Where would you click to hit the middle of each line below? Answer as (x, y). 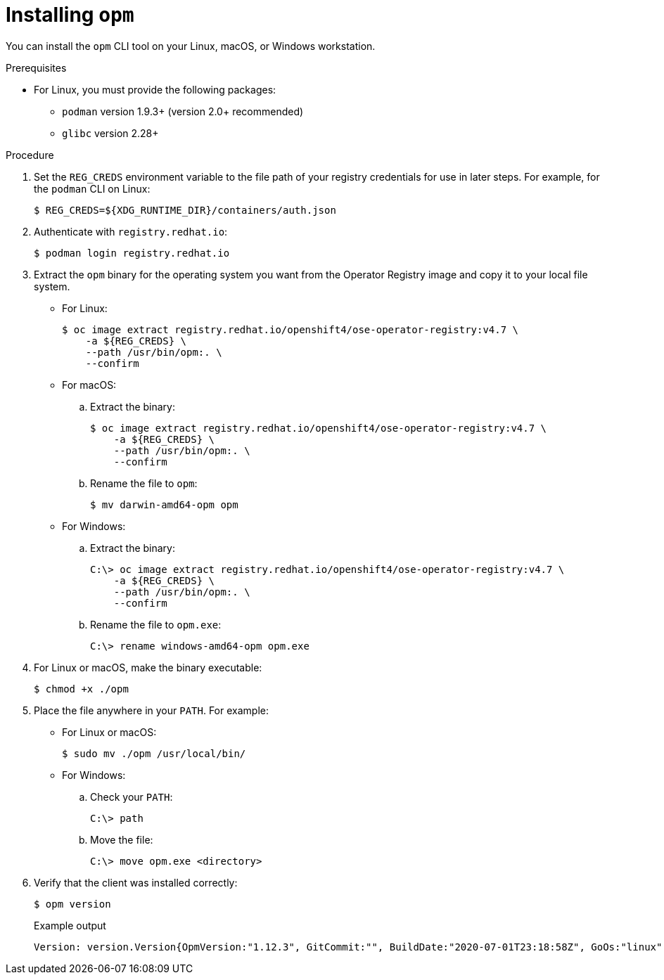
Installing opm (70, 15)
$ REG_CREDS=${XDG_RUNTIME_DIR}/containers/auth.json (185, 210)
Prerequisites (36, 67)
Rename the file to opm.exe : (156, 624)
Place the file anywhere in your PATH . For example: (151, 710)
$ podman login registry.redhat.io (132, 253)
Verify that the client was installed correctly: (136, 882)
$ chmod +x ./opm (81, 689)
